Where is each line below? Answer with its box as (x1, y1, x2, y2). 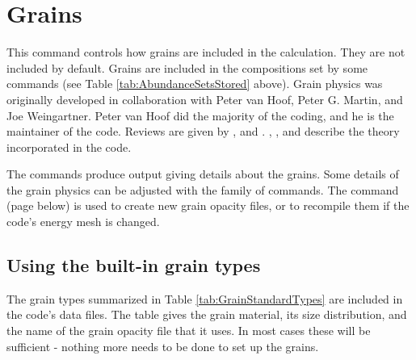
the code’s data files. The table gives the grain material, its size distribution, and (6, 306, 407, 323)
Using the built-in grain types (6, 253, 261, 278)
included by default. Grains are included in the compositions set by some (6, 59, 368, 76)
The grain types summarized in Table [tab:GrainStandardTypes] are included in (6, 290, 403, 307)
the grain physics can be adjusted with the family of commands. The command (6, 181, 399, 198)
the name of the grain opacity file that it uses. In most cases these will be (6, 322, 371, 339)
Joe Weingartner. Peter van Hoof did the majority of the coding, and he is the (6, 107, 394, 123)
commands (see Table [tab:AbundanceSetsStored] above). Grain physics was (6, 75, 383, 92)
